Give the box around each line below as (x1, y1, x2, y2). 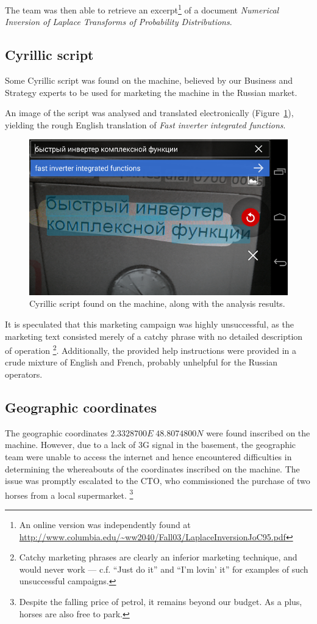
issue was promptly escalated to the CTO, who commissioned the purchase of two (5, 474, 310, 487)
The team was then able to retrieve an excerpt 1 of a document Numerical (5, 2, 279, 16)
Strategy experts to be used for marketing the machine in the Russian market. (5, 86, 297, 98)
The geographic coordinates (5, 426, 108, 439)
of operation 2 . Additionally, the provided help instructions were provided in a (5, 342, 297, 356)
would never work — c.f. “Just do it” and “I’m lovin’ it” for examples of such (19, 562, 308, 575)
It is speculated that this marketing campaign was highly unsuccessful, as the (5, 318, 294, 330)
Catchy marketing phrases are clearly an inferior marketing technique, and (19, 551, 297, 563)
